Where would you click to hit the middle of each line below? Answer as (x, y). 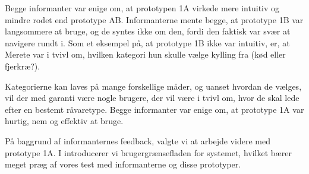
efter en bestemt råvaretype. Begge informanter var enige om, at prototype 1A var (154, 109)
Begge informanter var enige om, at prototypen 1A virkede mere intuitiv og (142, 8)
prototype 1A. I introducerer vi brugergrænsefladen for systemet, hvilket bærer (148, 152)
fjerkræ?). (23, 66)
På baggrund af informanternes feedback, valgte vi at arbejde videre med (138, 140)
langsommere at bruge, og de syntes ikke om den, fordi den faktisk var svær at (148, 31)
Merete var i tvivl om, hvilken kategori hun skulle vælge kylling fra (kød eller (145, 54)
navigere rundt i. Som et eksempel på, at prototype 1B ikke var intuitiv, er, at (147, 42)
